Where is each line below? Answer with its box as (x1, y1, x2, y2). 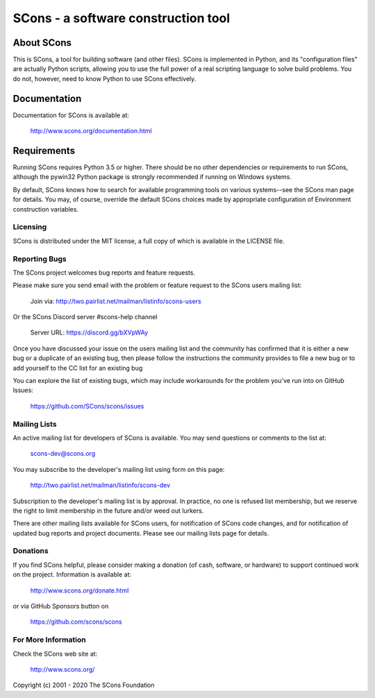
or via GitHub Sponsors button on (12, 602, 109, 610)
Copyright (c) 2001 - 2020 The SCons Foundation (12, 681, 156, 690)
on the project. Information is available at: (12, 570, 132, 579)
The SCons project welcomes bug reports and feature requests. (12, 268, 196, 277)
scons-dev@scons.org (30, 450, 96, 458)
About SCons (12, 37, 72, 49)
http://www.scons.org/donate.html (30, 586, 129, 595)
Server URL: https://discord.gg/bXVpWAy (30, 328, 149, 337)
